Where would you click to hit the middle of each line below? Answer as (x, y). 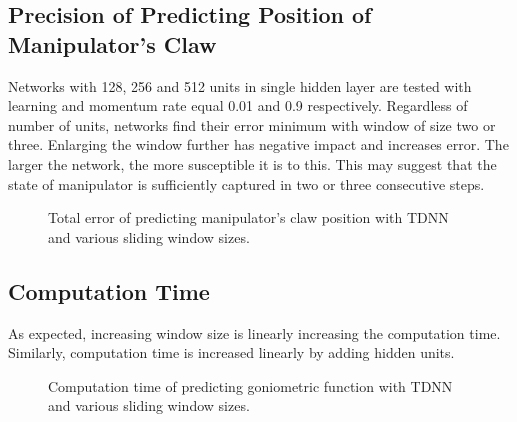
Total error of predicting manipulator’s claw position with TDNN (248, 217)
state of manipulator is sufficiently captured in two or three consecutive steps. (246, 183)
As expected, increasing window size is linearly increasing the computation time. (254, 332)
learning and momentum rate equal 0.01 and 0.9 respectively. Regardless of (238, 105)
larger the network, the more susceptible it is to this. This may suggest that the (252, 163)
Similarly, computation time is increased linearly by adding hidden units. (231, 352)
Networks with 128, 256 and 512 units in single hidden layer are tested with (240, 85)
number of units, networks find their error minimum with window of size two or (252, 124)
